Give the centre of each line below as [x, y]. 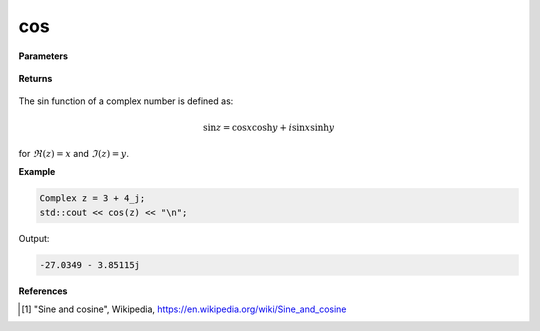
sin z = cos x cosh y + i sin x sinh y [269, 127]
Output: [34, 238]
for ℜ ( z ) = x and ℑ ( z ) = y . [74, 153]
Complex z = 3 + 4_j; [92, 198]
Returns [35, 78]
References [43, 291]
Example [37, 172]
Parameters [43, 56]
